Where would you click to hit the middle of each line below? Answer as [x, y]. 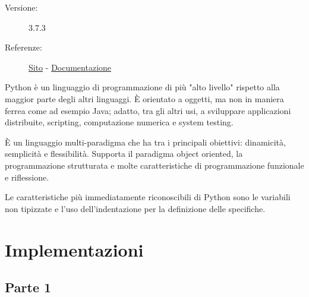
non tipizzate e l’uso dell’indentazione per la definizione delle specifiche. [135, 208]
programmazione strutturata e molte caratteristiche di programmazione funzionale [154, 165]
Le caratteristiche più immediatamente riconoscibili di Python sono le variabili [148, 197]
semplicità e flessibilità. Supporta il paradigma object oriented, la [124, 154]
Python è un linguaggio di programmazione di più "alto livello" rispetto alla [142, 87]
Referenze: [23, 47]
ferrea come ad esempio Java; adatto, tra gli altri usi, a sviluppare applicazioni [148, 110]
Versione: [21, 7]
